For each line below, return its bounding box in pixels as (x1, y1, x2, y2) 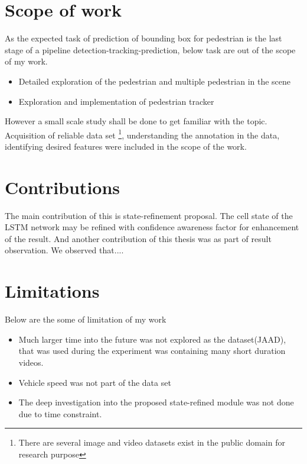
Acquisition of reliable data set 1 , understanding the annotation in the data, (5, 127, 280, 141)
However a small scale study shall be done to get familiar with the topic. (5, 115, 267, 127)
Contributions (5, 175, 120, 199)
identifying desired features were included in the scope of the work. (5, 140, 247, 152)
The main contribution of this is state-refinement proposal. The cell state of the (5, 209, 293, 221)
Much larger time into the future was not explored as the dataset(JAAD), (18, 333, 286, 345)
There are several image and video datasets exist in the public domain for (18, 436, 285, 449)
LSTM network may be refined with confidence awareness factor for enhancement (5, 221, 299, 233)
